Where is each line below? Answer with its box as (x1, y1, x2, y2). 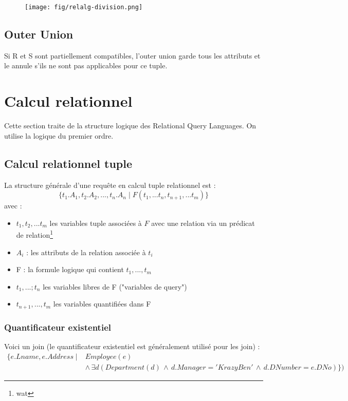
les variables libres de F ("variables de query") (43, 281, 187, 292)
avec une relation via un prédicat (151, 217, 255, 228)
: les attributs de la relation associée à (26, 246, 146, 257)
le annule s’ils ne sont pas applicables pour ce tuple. (4, 60, 168, 71)
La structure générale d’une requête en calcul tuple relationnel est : (4, 179, 216, 190)
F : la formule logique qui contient (16, 264, 124, 275)
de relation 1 (16, 228, 53, 240)
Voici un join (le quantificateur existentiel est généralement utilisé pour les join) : (4, 341, 260, 352)
